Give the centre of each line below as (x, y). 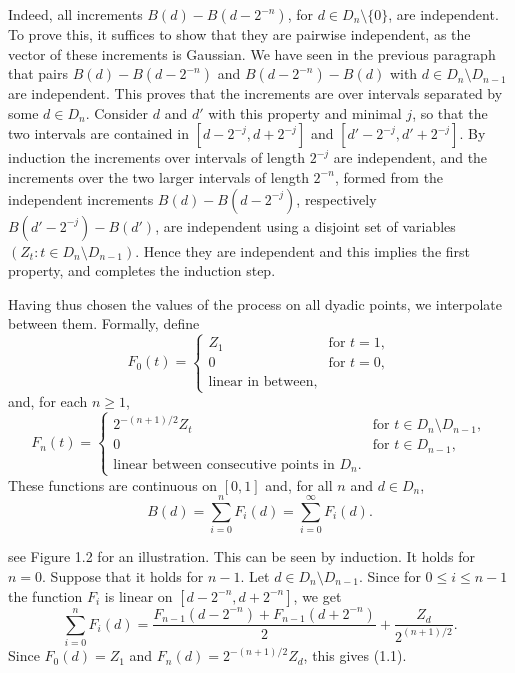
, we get (317, 595)
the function (45, 595)
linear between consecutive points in (224, 464)
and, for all (299, 484)
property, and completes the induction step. (142, 270)
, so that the (450, 112)
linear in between (261, 381)
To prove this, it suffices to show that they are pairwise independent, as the (239, 34)
